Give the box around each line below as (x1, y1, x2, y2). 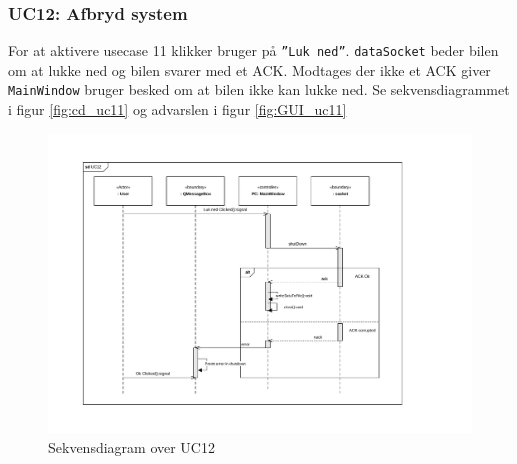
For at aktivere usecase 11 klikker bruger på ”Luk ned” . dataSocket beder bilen (8, 40, 499, 61)
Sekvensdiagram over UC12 (48, 436, 215, 457)
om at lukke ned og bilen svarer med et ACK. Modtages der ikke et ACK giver (8, 59, 491, 80)
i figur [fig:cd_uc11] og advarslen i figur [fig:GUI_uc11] (8, 99, 347, 120)
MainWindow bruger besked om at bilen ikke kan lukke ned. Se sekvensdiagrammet (8, 79, 510, 100)
